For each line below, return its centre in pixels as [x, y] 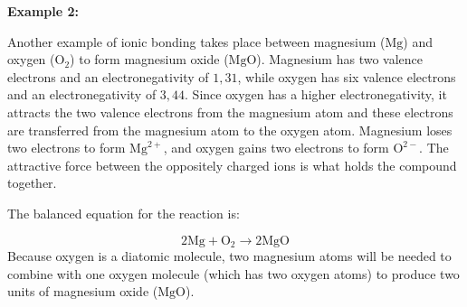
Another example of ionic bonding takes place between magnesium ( [196, 41]
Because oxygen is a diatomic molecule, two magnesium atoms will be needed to [229, 255]
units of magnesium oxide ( [83, 291]
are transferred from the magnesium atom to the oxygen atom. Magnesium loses [230, 130]
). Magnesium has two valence [340, 59]
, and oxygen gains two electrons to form [276, 148]
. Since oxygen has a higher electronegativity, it [316, 94]
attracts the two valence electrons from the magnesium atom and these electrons [230, 112]
